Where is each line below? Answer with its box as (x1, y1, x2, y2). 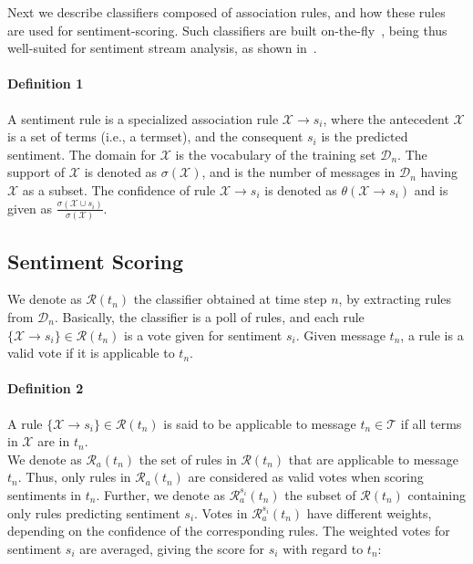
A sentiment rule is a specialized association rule (7, 109, 279, 128)
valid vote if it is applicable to (7, 343, 175, 362)
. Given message (295, 325, 386, 344)
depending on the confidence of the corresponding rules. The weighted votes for (7, 521, 450, 540)
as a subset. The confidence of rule (22, 180, 216, 199)
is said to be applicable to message (163, 413, 356, 433)
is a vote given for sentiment (124, 325, 283, 344)
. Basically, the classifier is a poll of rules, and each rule (54, 307, 365, 326)
